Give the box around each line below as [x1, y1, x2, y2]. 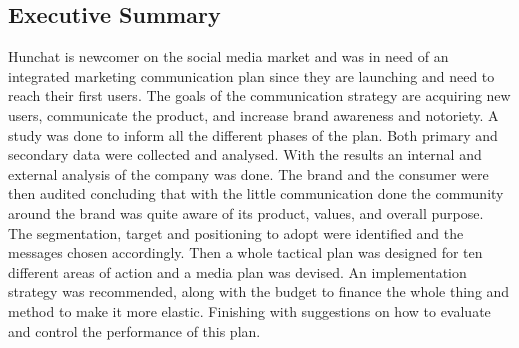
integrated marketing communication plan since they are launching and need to [8, 65, 495, 86]
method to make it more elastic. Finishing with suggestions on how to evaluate [8, 300, 491, 321]
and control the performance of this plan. [8, 320, 261, 341]
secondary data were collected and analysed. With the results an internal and [8, 144, 482, 165]
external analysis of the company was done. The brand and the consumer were [8, 163, 489, 184]
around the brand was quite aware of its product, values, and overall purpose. [8, 202, 484, 223]
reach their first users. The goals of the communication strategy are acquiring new [8, 85, 511, 106]
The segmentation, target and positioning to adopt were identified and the [8, 222, 464, 243]
